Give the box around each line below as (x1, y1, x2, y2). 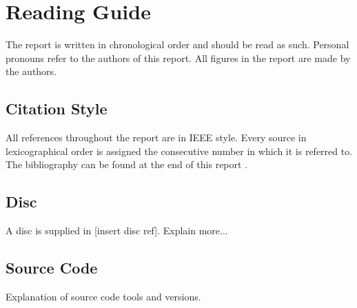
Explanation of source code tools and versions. (6, 289, 201, 303)
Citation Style (6, 98, 108, 119)
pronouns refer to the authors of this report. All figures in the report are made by (6, 50, 351, 65)
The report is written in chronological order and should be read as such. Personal (6, 37, 349, 52)
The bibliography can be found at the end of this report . (6, 157, 248, 172)
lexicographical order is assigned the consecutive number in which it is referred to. (6, 143, 353, 158)
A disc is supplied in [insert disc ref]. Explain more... (6, 223, 228, 238)
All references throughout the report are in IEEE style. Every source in (6, 130, 307, 145)
